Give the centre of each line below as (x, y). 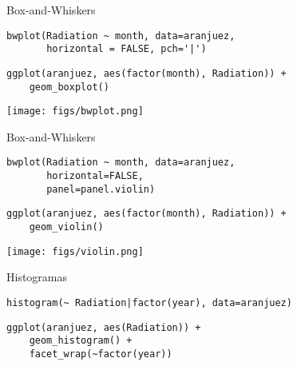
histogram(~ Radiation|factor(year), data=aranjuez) (149, 303)
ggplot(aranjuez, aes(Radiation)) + (104, 327)
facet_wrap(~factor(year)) (101, 354)
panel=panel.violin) (101, 189)
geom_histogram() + (81, 341)
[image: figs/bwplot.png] (75, 111)
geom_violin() (66, 227)
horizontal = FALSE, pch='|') (127, 49)
